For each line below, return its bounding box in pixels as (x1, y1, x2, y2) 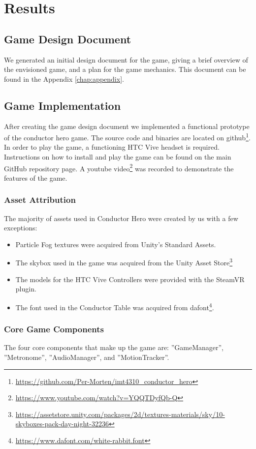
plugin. (15, 284, 36, 294)
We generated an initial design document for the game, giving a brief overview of (4, 54, 248, 64)
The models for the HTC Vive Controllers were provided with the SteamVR (15, 274, 245, 284)
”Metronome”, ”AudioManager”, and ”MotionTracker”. (4, 352, 169, 362)
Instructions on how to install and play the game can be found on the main (4, 152, 231, 161)
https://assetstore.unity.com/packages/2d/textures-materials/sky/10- (15, 409, 225, 419)
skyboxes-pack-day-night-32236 (15, 418, 109, 429)
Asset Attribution (4, 193, 76, 206)
